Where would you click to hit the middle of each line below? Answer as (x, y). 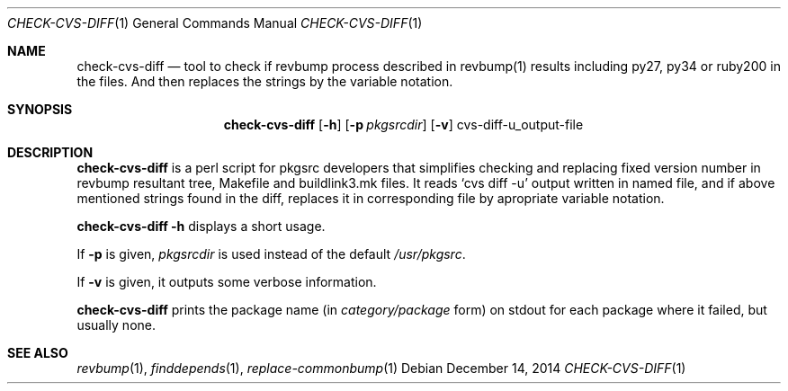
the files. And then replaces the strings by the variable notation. (265, 81)
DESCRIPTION (50, 152)
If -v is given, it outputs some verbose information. (227, 282)
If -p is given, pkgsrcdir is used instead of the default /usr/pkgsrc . (271, 254)
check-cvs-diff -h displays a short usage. (201, 226)
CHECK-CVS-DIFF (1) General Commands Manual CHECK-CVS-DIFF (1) (215, 23)
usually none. (116, 325)
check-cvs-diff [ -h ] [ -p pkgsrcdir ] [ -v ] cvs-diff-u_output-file (403, 124)
